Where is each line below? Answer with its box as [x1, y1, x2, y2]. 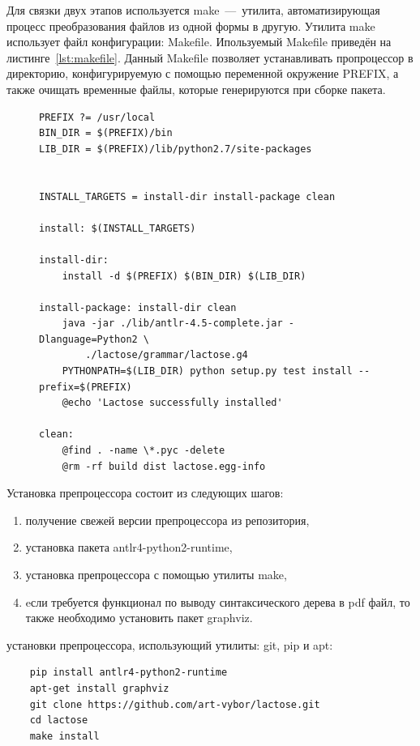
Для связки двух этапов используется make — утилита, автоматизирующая [6, 2, 380, 18]
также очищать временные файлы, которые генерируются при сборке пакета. [6, 80, 386, 97]
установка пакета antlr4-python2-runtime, [25, 539, 233, 556]
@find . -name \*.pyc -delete [62, 445, 225, 457]
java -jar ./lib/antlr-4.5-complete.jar [62, 318, 283, 330]
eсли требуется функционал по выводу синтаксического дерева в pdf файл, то [25, 593, 410, 610]
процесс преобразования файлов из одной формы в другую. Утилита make [6, 17, 375, 34]
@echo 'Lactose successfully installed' [62, 397, 283, 409]
